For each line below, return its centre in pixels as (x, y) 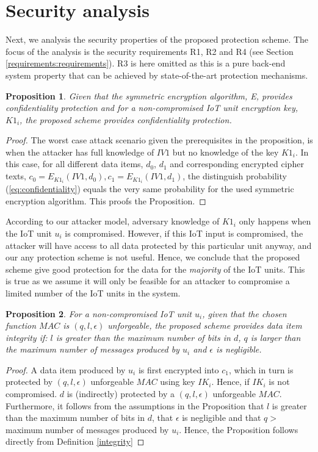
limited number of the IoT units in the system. (93, 292)
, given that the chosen (244, 313)
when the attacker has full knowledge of (80, 152)
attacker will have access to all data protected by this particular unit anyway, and (159, 245)
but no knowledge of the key (226, 152)
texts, (16, 176)
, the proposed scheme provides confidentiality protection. (126, 119)
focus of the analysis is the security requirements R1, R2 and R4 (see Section (150, 51)
